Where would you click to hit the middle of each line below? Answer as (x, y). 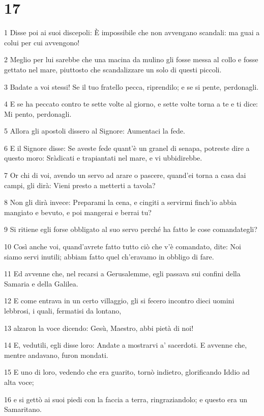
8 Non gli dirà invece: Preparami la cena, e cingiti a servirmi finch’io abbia (121, 202)
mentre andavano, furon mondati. (56, 355)
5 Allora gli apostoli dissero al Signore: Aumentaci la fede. (95, 131)
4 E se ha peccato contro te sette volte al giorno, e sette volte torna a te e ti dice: (131, 104)
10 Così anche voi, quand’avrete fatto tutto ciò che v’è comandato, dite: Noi (123, 246)
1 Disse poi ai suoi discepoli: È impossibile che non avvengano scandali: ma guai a (132, 32)
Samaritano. (23, 409)
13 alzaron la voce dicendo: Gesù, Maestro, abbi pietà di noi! (99, 328)
